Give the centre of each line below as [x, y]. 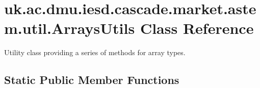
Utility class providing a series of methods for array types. [95, 52]
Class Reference [197, 28]
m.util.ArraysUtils [70, 28]
